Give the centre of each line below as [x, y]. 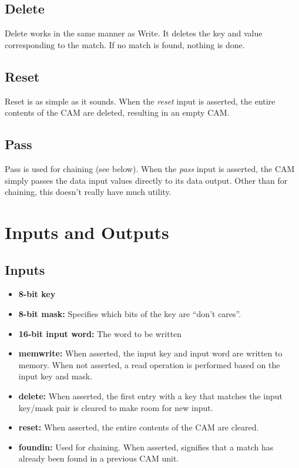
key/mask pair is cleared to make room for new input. [116, 407]
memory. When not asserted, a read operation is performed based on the [149, 364]
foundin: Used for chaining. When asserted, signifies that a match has [146, 447]
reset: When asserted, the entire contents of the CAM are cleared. [139, 427]
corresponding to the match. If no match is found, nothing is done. [125, 44]
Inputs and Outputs [87, 232]
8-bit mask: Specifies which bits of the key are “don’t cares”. [130, 313]
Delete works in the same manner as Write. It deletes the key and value [134, 33]
